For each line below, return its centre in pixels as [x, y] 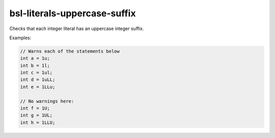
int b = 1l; [35, 65]
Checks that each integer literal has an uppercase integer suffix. [77, 29]
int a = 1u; [35, 58]
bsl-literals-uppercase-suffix [73, 13]
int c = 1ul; [36, 73]
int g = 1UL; [36, 115]
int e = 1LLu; [38, 87]
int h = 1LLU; [38, 122]
